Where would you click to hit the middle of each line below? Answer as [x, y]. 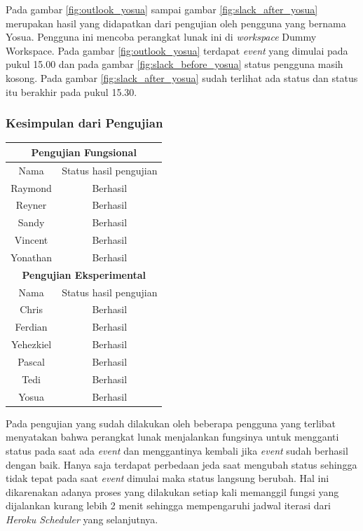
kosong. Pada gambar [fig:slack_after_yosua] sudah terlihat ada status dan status [182, 77]
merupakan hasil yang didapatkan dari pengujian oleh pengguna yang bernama [176, 23]
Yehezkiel [31, 344]
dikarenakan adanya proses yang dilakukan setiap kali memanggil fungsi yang [172, 491]
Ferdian [31, 327]
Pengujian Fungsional [84, 152]
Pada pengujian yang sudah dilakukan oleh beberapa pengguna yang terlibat [171, 423]
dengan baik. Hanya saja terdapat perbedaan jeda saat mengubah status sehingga [181, 464]
